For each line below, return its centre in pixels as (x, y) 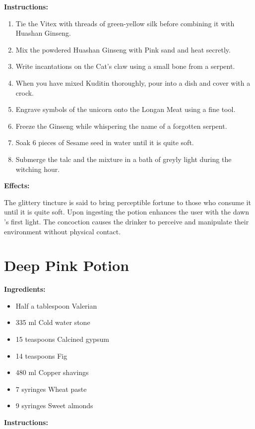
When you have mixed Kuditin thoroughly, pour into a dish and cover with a (133, 82)
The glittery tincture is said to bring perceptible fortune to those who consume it (127, 202)
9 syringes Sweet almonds (54, 405)
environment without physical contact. (63, 231)
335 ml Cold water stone (53, 322)
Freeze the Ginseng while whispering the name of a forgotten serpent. (121, 126)
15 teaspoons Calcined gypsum (62, 339)
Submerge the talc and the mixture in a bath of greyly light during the (124, 159)
